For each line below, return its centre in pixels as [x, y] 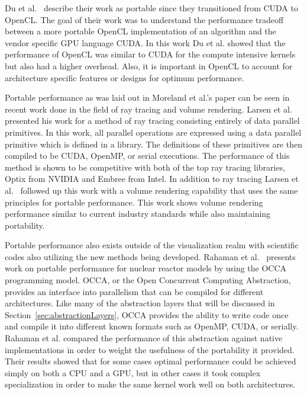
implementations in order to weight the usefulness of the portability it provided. [150, 349]
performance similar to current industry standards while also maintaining [138, 214]
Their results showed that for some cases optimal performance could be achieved [151, 361]
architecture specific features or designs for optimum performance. [125, 77]
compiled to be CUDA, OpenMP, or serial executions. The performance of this [147, 156]
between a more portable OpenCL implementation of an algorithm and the [140, 31]
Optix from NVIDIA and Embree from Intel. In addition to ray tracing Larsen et [152, 179]
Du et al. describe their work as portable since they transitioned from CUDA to [151, 8]
